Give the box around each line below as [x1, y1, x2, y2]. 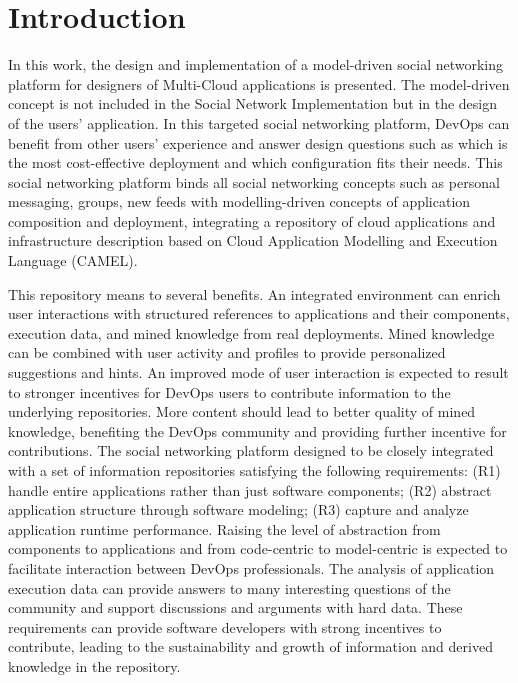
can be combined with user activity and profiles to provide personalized [8, 342, 446, 363]
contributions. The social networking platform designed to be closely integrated [8, 440, 494, 461]
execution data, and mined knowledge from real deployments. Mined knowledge [8, 322, 495, 343]
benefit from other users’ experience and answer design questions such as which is [8, 132, 508, 153]
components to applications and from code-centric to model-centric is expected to [8, 538, 508, 559]
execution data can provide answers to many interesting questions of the [8, 577, 451, 598]
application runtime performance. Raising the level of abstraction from [8, 518, 441, 539]
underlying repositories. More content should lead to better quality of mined [8, 401, 476, 422]
